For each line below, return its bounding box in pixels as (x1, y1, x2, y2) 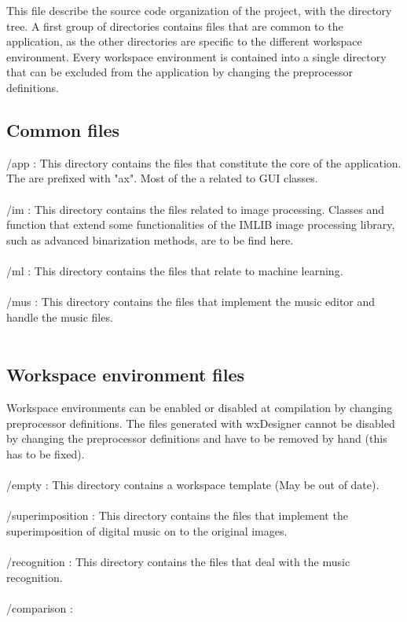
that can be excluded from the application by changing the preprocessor (6, 64, 353, 80)
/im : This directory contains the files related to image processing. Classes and (6, 201, 384, 217)
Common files (6, 117, 120, 142)
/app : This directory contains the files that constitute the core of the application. (6, 154, 401, 171)
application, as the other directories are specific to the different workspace (6, 33, 362, 50)
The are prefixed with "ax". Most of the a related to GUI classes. (6, 170, 318, 186)
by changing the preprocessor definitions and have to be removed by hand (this (6, 430, 387, 447)
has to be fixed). (6, 445, 85, 462)
